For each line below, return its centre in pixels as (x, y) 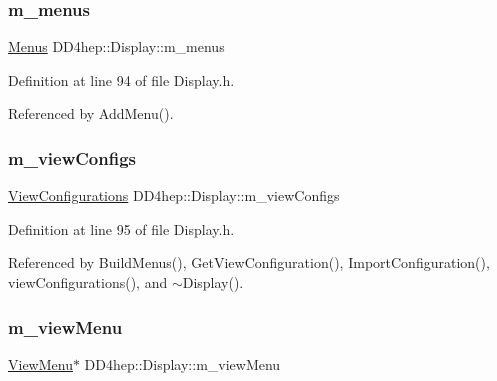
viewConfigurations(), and (88, 282)
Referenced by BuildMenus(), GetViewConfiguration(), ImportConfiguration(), (249, 262)
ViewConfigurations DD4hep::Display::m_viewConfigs (174, 195)
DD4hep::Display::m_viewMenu (182, 363)
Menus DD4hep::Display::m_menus (116, 46)
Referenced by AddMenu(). (91, 113)
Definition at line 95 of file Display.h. (121, 228)
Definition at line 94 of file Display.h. (121, 79)
